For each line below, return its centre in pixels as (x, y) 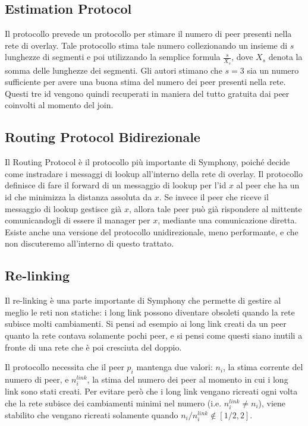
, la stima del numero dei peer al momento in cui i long (188, 379)
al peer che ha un (268, 185)
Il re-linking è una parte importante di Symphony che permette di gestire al (143, 300)
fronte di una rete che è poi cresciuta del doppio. (93, 347)
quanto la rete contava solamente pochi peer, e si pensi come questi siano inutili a (154, 335)
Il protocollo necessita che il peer (65, 367)
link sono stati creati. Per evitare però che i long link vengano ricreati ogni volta (151, 391)
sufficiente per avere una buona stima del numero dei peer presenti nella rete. (145, 82)
